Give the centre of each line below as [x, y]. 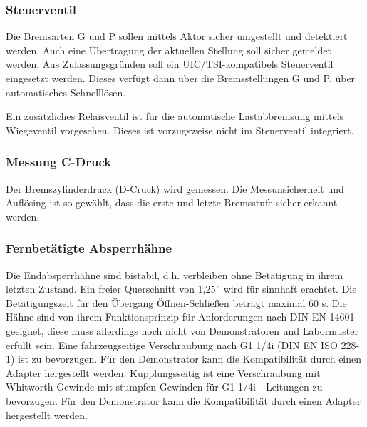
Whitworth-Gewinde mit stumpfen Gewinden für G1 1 [124, 387]
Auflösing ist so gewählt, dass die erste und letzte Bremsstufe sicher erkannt [172, 202]
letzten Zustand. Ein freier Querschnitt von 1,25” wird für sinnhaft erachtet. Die [181, 289]
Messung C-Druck [59, 162]
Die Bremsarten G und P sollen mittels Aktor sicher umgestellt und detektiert [177, 36]
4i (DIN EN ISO [302, 345]
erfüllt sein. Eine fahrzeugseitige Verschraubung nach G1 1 [134, 345]
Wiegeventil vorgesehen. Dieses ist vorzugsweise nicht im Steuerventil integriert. [180, 130]
